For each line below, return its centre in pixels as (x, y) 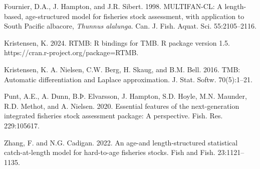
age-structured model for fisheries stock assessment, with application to (135, 16)
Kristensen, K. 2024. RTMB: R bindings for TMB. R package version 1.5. (117, 42)
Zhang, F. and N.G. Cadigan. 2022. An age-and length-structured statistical (121, 142)
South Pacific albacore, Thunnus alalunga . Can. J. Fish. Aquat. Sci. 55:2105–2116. (130, 26)
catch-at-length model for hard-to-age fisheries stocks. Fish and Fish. (110, 152)
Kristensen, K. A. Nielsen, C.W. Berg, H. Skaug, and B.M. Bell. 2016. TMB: (122, 69)
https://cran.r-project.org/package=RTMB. (71, 52)
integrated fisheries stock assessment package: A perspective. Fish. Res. (113, 116)
